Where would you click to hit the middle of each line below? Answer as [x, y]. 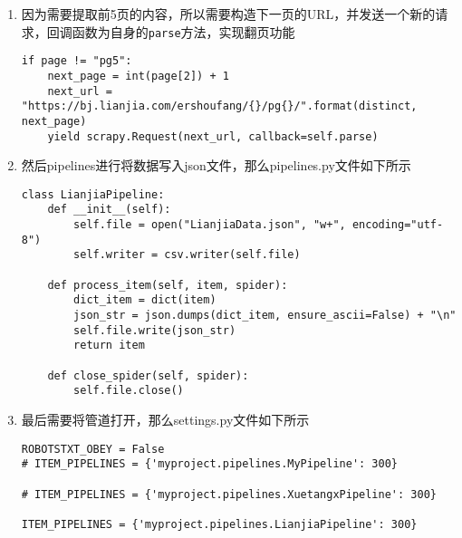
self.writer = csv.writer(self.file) [187, 255]
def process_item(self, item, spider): [168, 285]
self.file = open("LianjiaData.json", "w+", [210, 225]
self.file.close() [129, 391]
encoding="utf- [398, 225]
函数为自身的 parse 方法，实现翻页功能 [183, 31]
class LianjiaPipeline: [93, 194]
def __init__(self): [109, 210]
